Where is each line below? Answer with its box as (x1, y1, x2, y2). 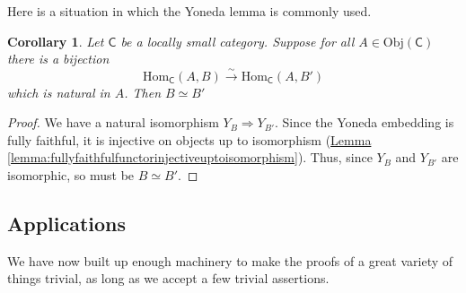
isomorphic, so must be (7, 165, 135, 184)
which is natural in (7, 82, 110, 101)
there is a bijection (7, 49, 110, 68)
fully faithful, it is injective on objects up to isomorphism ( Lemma (7, 130, 372, 149)
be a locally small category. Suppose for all (120, 31, 355, 50)
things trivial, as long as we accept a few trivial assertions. (7, 269, 330, 288)
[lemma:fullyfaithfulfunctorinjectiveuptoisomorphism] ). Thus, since (7, 148, 373, 167)
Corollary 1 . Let (7, 31, 104, 50)
